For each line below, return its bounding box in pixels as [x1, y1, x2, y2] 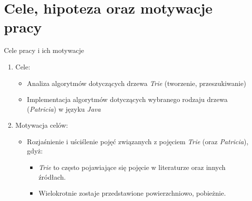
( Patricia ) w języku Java [27, 103, 101, 114]
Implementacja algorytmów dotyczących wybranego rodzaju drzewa [27, 94, 228, 104]
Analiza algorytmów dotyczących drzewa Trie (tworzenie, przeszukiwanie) [27, 78, 246, 88]
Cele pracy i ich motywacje [4, 45, 84, 55]
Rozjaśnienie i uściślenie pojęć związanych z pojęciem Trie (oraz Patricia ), [27, 136, 249, 146]
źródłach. [38, 171, 66, 182]
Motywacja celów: [15, 120, 68, 130]
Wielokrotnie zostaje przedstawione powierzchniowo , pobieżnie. [38, 188, 226, 198]
